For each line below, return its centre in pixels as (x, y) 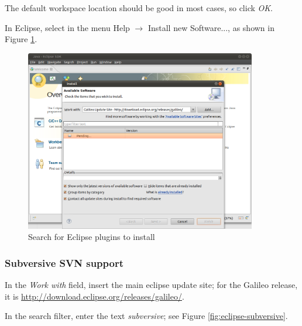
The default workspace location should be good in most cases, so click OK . (139, 8)
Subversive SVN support (64, 262)
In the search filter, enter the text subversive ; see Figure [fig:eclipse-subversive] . (146, 316)
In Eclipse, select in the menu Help (67, 27)
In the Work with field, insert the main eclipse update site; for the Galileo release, (151, 285)
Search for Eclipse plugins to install (92, 237)
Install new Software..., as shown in (211, 27)
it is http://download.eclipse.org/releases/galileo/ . (95, 296)
